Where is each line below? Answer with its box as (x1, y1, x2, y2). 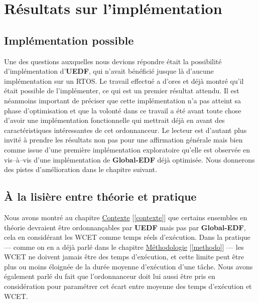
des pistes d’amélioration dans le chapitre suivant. (4, 164, 157, 175)
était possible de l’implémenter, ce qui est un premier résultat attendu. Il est (4, 85, 239, 96)
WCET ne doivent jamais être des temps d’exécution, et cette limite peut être (4, 251, 244, 262)
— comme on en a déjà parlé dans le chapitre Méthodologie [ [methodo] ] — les (4, 241, 244, 252)
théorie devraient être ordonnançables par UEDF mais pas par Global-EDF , (4, 222, 246, 232)
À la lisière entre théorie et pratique (4, 189, 197, 204)
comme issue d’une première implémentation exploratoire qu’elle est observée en (4, 144, 250, 155)
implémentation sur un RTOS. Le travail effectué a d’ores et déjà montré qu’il (4, 75, 244, 86)
